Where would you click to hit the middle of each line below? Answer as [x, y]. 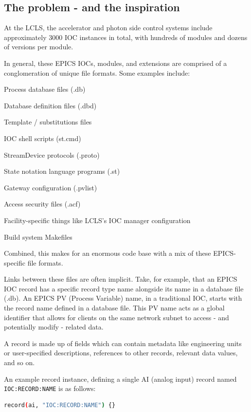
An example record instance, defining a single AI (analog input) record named [120, 379]
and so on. [19, 362]
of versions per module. [39, 47]
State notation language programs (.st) [62, 171]
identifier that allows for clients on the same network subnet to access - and [117, 317]
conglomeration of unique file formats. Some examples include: [97, 72]
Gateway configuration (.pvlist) [51, 187]
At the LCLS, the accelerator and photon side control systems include [108, 28]
